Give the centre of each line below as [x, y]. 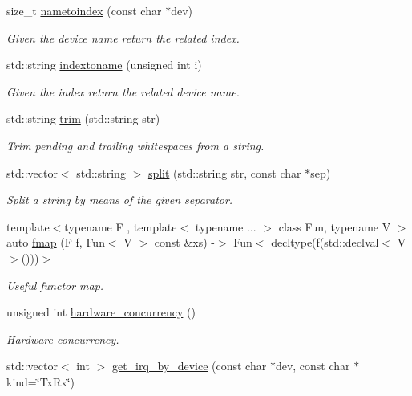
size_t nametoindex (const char [84, 10]
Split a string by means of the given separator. [120, 200]
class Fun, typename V [335, 226]
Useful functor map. [55, 285]
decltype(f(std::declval [325, 242]
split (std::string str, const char [224, 172]
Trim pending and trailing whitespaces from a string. [135, 145]
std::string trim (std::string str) [83, 118]
